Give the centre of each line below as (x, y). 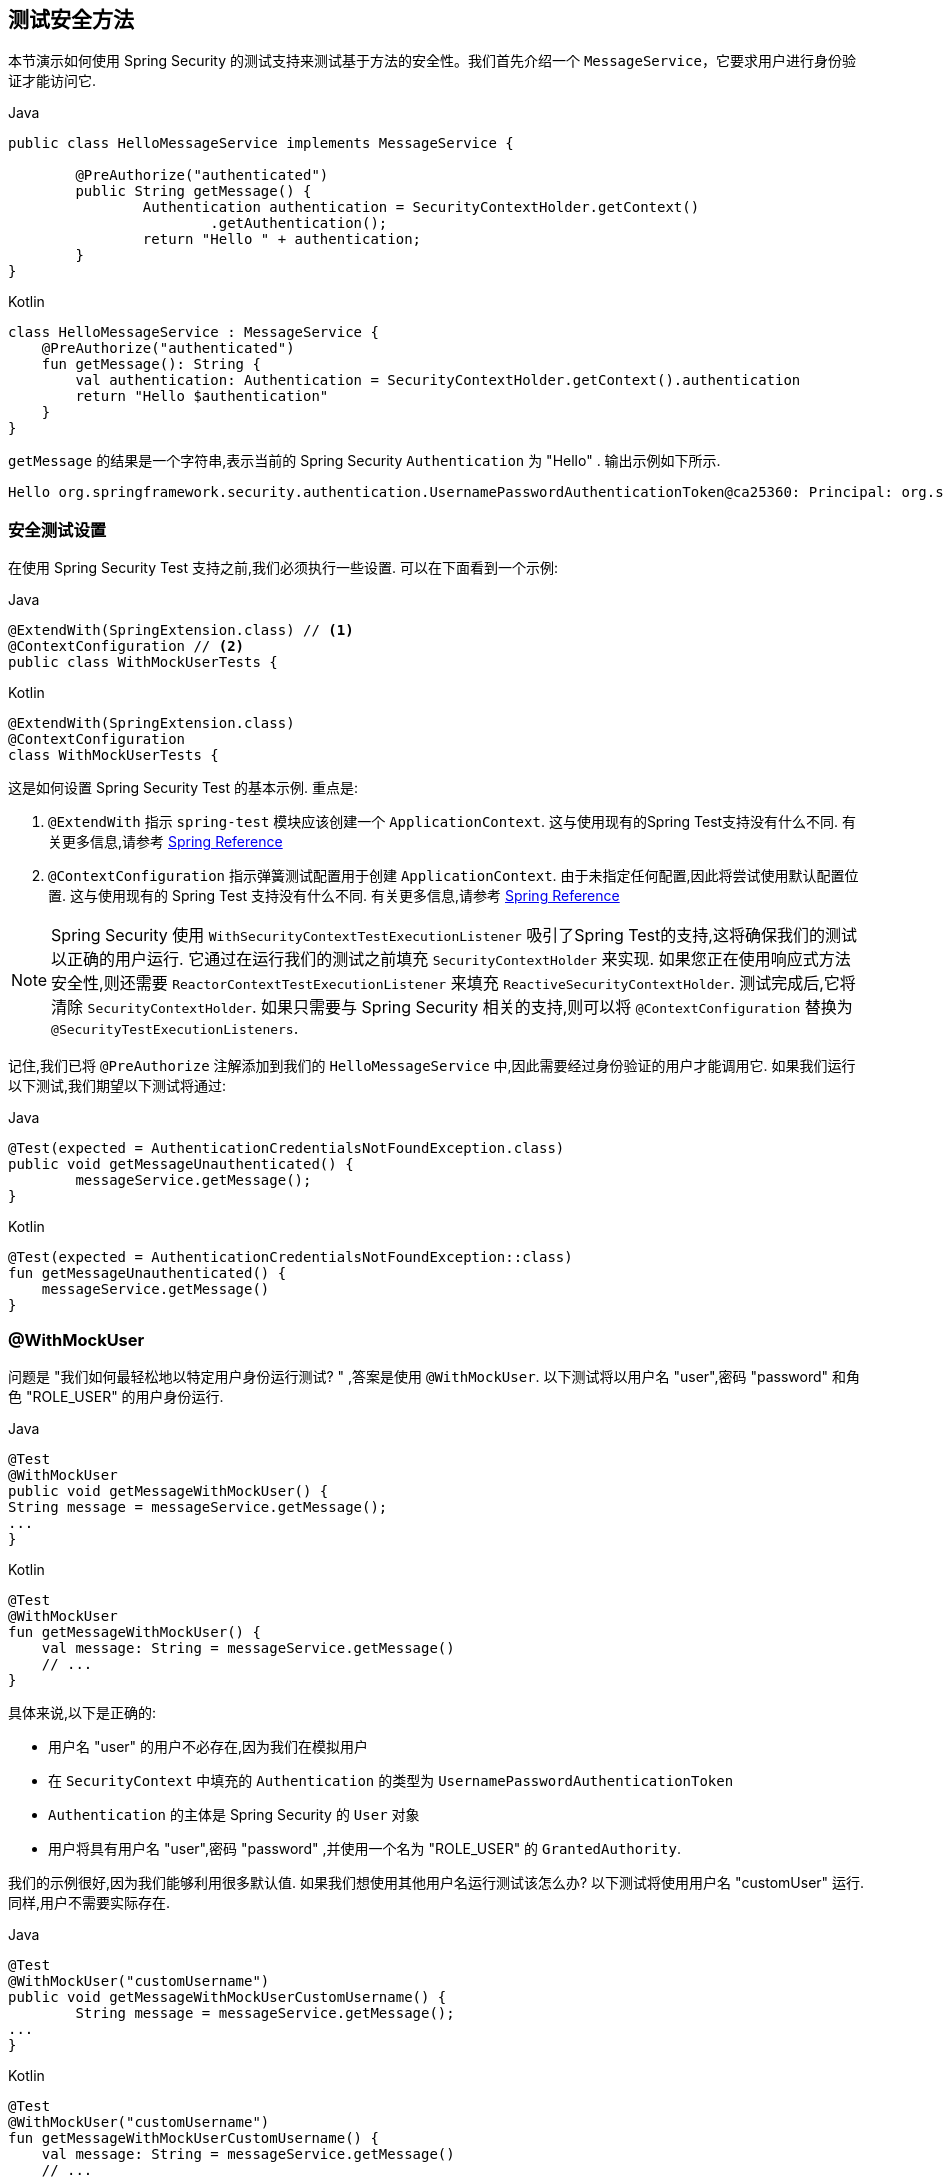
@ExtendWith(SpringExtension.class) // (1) (181, 630)
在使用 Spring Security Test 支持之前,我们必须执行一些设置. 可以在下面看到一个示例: (283, 568)
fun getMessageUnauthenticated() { (147, 1273)
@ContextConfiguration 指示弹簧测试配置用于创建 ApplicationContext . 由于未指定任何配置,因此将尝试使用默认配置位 (453, 876)
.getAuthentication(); (299, 223)
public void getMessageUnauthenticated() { (181, 1164)
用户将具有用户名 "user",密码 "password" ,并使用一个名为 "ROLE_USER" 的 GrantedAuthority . (364, 1848)
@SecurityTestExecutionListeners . (175, 1028)
